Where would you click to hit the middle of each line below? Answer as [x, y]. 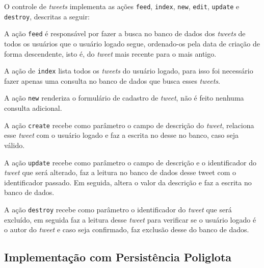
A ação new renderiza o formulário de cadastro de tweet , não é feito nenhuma [124, 98]
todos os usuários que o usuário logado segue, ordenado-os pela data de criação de [132, 43]
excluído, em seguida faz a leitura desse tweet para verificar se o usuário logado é [130, 219]
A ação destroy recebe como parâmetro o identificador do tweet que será [118, 209]
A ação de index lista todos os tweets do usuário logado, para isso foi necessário [129, 71]
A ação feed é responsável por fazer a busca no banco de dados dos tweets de [125, 33]
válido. [15, 145]
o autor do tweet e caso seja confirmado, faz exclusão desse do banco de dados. [127, 229]
